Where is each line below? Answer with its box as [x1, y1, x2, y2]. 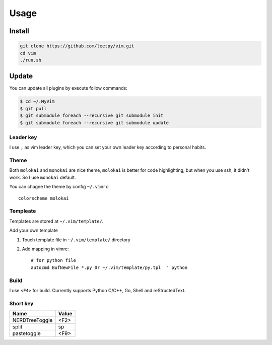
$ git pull [20, 106, 47, 111]
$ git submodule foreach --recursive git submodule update [20, 120, 169, 125]
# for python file [31, 257, 77, 263]
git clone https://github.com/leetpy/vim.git [20, 43, 134, 49]
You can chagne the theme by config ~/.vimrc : [9, 184, 110, 190]
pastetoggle [12, 330, 41, 337]
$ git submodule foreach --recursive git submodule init [20, 113, 164, 118]
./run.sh [20, 57, 42, 63]
